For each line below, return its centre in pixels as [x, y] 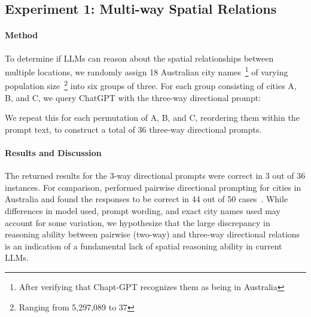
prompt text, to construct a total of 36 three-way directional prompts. [133, 129]
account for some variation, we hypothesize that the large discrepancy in [138, 222]
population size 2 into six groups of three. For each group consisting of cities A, [151, 85]
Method [22, 35]
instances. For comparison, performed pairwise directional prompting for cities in [153, 187]
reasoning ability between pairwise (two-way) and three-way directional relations [153, 234]
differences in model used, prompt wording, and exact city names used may [143, 211]
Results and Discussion [53, 153]
